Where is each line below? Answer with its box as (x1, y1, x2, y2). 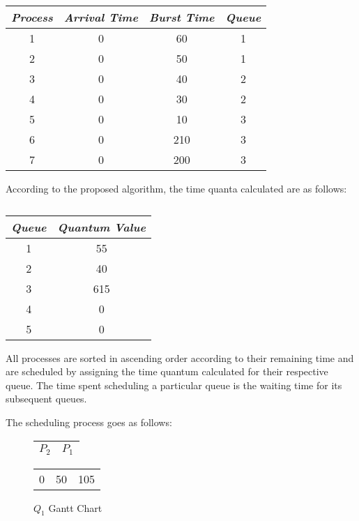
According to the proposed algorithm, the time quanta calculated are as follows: (6, 181, 347, 195)
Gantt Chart (48, 500, 102, 515)
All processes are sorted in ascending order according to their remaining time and (6, 350, 354, 365)
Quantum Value (57, 218, 146, 235)
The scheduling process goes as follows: (6, 414, 172, 429)
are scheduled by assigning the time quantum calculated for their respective (6, 364, 328, 379)
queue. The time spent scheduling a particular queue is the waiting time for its (6, 377, 342, 392)
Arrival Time (63, 9, 138, 25)
